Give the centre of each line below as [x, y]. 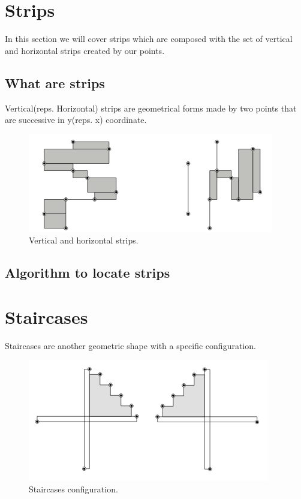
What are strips [55, 82]
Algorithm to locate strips [88, 273]
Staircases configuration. [73, 489]
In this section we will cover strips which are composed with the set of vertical [149, 39]
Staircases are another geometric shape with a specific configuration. [130, 345]
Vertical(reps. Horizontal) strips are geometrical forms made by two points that [151, 108]
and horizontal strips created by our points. [85, 50]
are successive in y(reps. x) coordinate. [76, 120]
